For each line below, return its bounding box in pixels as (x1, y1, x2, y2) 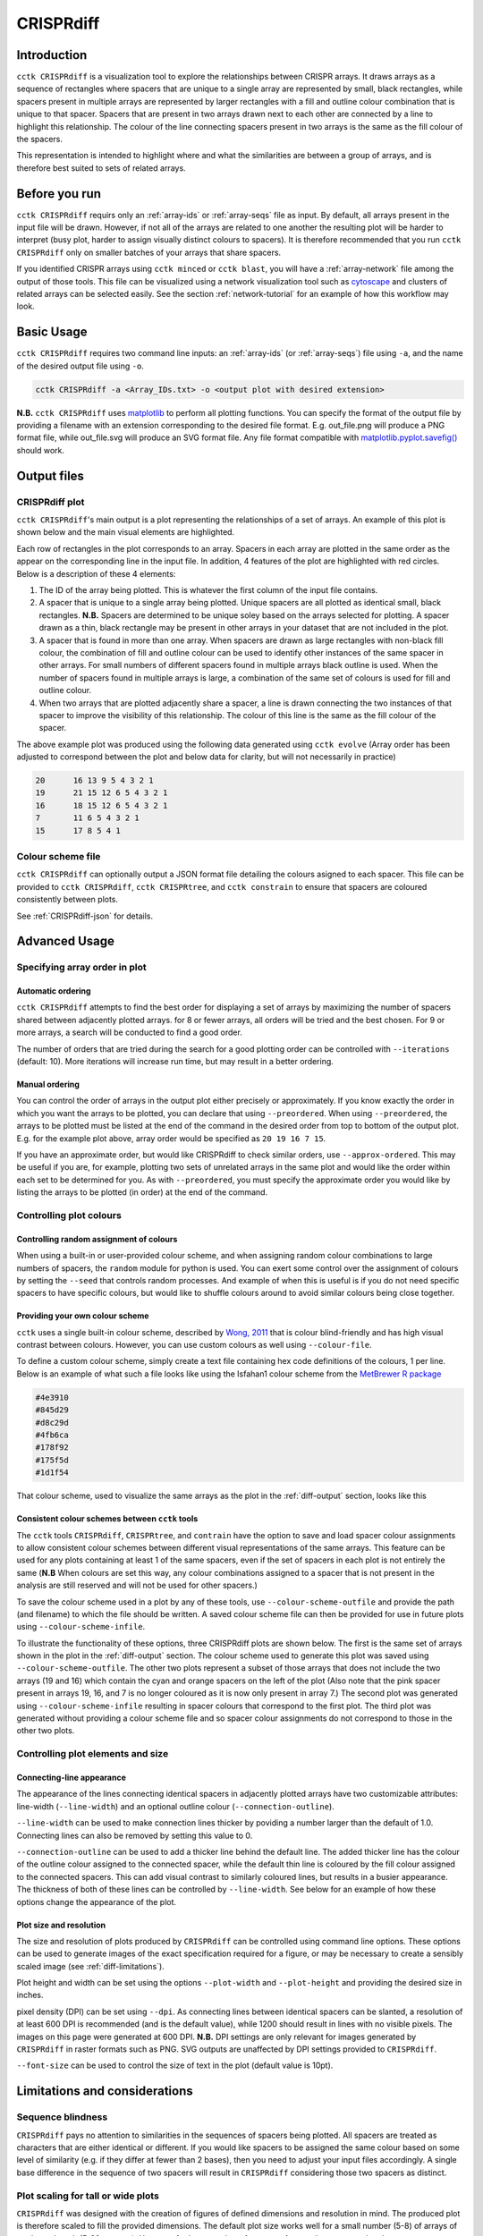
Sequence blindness (16, 2111, 108, 2123)
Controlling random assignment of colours (16, 1233, 178, 1244)
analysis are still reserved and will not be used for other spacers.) (16, 1580, 258, 1591)
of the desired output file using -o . (16, 360, 145, 371)
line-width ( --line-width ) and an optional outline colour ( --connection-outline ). (16, 1800, 335, 1811)
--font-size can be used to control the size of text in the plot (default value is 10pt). (16, 2060, 334, 2071)
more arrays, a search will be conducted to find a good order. (16, 1027, 243, 1038)
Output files (16, 468, 85, 483)
